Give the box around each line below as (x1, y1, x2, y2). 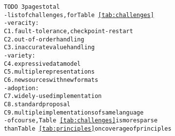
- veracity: (4, 19, 39, 27)
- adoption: (4, 84, 39, 92)
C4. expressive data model (4, 60, 81, 67)
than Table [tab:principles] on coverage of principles (4, 125, 172, 132)
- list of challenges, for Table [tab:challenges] (4, 11, 154, 19)
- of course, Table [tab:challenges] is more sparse (4, 117, 158, 124)
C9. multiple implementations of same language (4, 109, 144, 116)
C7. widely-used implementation (4, 93, 102, 100)
